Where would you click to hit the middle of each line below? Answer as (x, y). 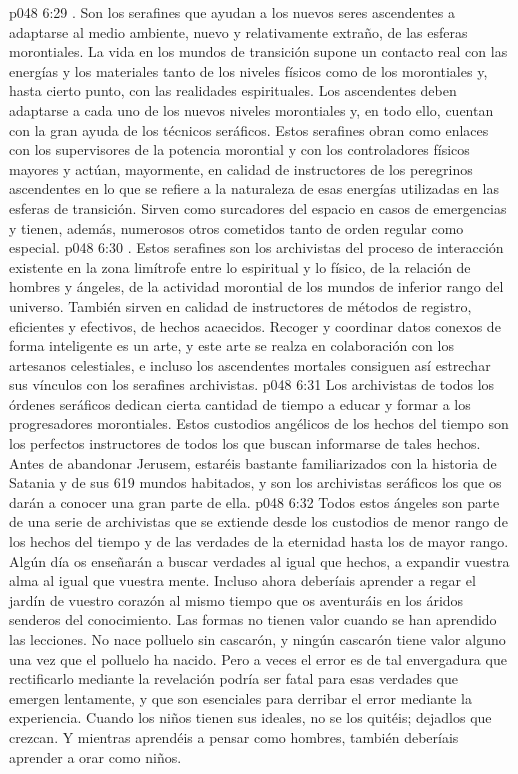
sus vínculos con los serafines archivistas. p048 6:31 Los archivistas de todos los (252, 384)
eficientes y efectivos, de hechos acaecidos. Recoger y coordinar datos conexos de (255, 325)
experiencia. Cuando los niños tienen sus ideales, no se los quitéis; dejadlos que (250, 717)
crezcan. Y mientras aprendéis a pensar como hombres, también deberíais (234, 736)
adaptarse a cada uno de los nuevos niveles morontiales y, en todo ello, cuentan (251, 109)
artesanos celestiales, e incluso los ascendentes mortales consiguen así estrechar (250, 364)
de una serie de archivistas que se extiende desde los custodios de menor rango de (258, 521)
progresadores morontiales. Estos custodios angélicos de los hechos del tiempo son (259, 423)
